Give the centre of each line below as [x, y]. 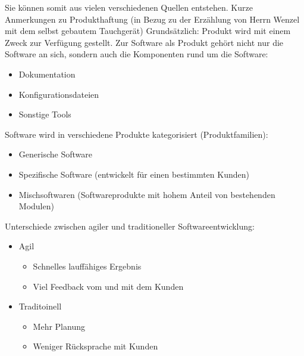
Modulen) [36, 206]
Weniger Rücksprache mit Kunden [95, 346]
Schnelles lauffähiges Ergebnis [87, 266]
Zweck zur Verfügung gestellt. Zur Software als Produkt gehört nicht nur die [144, 42]
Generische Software [55, 154]
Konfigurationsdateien [59, 94]
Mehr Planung [59, 326]
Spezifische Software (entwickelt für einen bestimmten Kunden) [134, 174]
